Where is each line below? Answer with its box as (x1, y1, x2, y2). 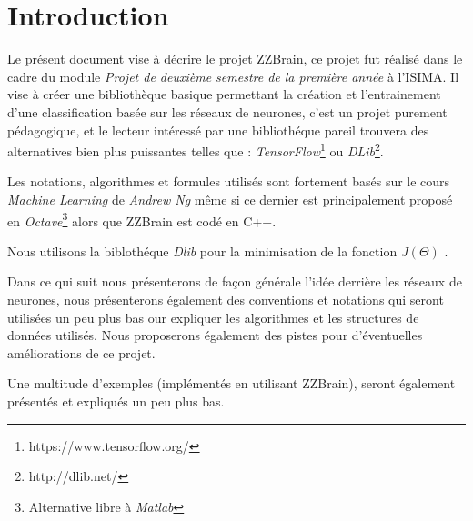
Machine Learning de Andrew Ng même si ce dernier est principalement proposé (7, 189, 453, 208)
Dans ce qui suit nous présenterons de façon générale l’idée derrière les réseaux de (7, 272, 462, 291)
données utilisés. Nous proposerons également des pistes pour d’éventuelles (7, 326, 423, 345)
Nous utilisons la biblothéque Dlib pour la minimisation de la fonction (7, 241, 398, 260)
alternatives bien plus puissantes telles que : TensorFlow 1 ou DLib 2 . (7, 139, 384, 160)
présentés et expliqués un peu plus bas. (7, 391, 225, 410)
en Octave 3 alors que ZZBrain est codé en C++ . (7, 208, 277, 230)
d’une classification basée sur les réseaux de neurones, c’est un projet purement (7, 102, 448, 121)
